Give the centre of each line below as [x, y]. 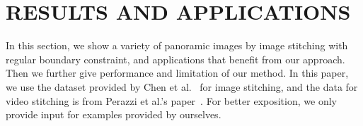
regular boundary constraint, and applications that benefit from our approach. [175, 59]
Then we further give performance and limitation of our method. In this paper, [177, 73]
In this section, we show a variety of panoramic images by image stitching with [177, 45]
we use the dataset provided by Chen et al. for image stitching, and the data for [182, 86]
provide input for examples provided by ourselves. [114, 114]
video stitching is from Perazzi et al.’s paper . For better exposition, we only [171, 100]
